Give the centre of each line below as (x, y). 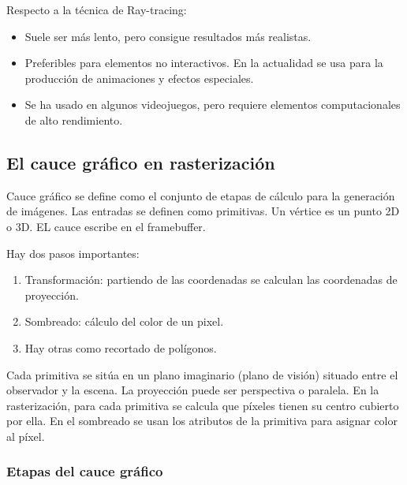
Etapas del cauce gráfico (85, 471)
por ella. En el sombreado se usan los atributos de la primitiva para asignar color (202, 421)
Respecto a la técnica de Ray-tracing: (97, 9)
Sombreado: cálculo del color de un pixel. (124, 321)
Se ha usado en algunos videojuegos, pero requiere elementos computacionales (213, 104)
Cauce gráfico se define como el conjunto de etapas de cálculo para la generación (201, 195)
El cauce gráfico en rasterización (141, 162)
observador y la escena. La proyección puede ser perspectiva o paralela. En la (193, 390)
